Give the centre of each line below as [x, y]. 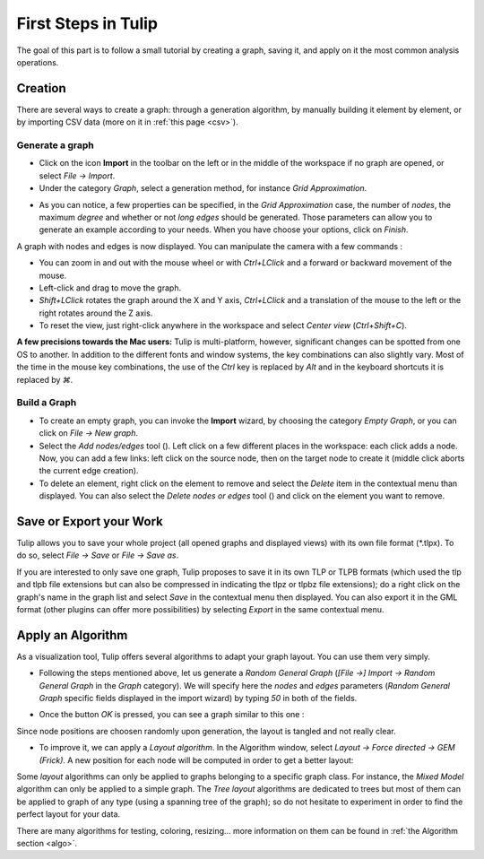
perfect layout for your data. [69, 814]
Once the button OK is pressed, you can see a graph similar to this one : [172, 715]
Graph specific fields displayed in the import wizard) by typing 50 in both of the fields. [198, 698]
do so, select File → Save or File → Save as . [98, 555]
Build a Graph [47, 403]
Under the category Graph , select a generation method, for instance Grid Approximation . [203, 188]
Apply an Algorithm [72, 635]
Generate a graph [55, 145]
